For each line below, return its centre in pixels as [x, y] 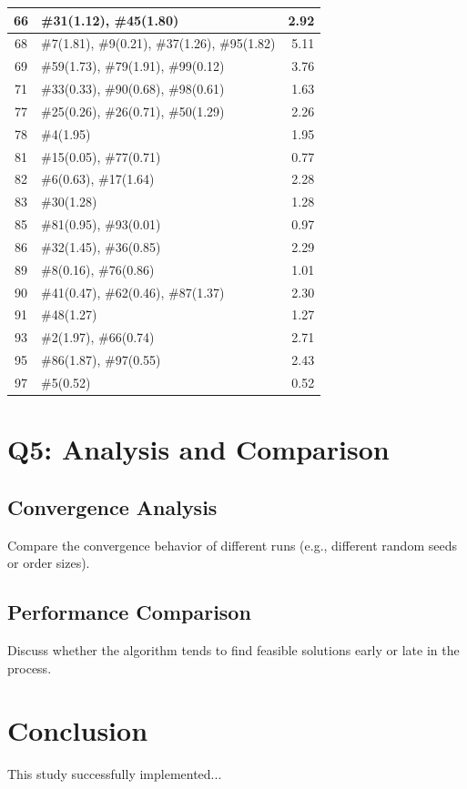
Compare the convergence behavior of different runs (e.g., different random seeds [232, 545]
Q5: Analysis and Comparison [198, 449]
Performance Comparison [129, 612]
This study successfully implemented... [115, 774]
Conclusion [78, 730]
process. [30, 668]
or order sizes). [49, 563]
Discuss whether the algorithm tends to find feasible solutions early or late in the [233, 650]
